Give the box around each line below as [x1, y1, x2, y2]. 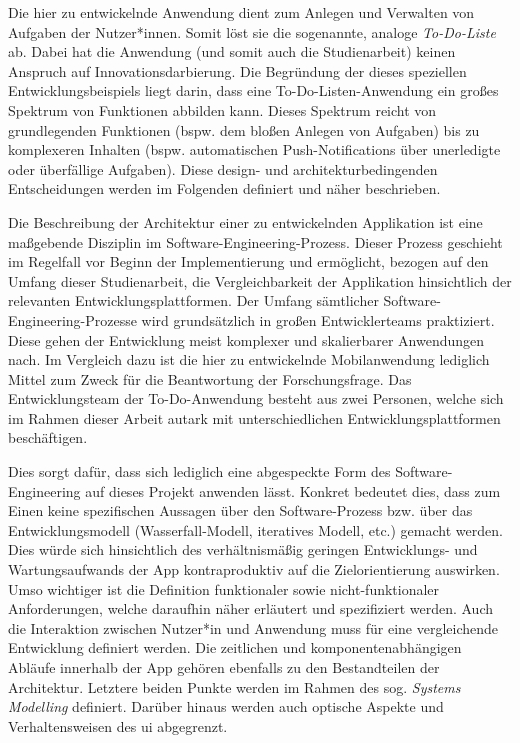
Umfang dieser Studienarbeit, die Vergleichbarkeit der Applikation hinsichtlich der [8, 270, 512, 291]
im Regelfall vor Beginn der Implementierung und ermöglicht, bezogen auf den [8, 251, 489, 272]
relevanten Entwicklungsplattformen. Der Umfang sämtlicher [8, 290, 379, 311]
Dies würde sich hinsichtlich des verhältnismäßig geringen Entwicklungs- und [8, 539, 478, 560]
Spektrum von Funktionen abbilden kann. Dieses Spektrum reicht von [8, 99, 437, 120]
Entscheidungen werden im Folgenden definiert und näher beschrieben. [8, 178, 441, 199]
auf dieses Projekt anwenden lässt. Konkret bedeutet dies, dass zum [85, 480, 501, 501]
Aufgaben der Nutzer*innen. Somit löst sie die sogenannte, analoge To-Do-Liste [8, 21, 496, 42]
